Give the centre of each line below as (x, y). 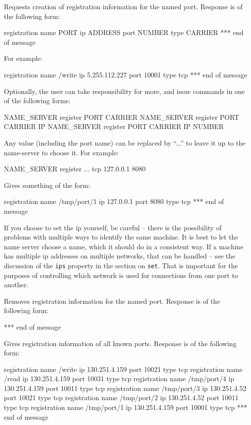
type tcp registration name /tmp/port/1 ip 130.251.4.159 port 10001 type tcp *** (126, 407)
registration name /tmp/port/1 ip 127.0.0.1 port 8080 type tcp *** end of (114, 201)
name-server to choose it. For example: (61, 152)
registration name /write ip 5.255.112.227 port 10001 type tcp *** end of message (125, 74)
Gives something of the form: (47, 185)
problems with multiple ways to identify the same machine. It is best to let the (121, 237)
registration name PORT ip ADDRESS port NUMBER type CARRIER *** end (124, 32)
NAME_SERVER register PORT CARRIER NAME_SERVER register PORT (122, 117)
